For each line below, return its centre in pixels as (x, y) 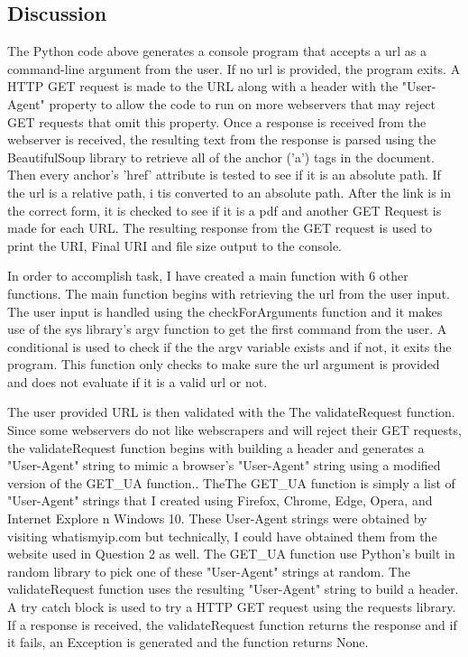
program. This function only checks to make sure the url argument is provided (224, 364)
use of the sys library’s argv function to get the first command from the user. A (227, 329)
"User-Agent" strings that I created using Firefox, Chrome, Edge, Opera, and (220, 500)
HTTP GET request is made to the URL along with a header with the (203, 86)
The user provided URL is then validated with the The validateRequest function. (231, 412)
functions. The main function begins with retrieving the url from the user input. (229, 293)
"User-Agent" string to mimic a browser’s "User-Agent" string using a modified (224, 465)
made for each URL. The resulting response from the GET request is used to (220, 228)
